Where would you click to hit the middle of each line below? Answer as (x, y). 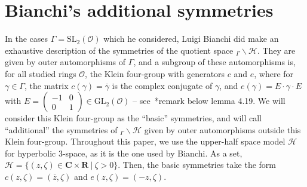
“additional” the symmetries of (61, 129)
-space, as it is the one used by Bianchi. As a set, (152, 153)
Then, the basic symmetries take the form (199, 165)
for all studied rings (41, 73)
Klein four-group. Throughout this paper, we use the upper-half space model (145, 141)
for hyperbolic (30, 153)
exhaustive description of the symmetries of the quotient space (119, 50)
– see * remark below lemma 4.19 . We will (209, 101)
